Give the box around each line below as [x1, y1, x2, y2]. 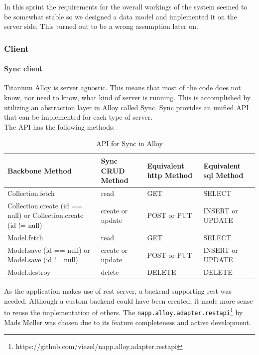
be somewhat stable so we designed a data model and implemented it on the [4, 11, 237, 21]
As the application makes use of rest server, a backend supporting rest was [4, 286, 232, 296]
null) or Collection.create [7, 210, 84, 220]
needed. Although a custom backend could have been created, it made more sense [4, 295, 253, 306]
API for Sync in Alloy [96, 138, 163, 149]
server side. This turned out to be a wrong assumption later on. [4, 21, 198, 31]
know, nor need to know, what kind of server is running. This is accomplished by [4, 92, 251, 103]
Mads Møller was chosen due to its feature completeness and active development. [4, 317, 251, 327]
